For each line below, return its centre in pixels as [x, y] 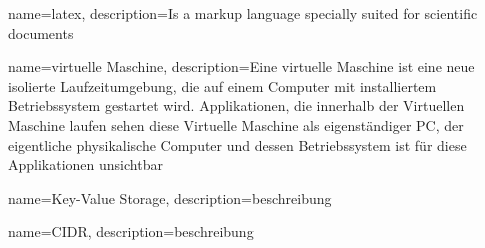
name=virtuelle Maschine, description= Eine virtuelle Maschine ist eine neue [241, 66]
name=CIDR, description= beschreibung [131, 231]
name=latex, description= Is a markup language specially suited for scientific [243, 13]
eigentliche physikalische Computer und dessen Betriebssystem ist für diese [237, 144]
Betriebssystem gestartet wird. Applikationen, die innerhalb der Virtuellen [236, 105]
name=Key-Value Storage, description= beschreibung [170, 197]
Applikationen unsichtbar [85, 164]
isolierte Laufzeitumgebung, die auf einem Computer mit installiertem [222, 85]
